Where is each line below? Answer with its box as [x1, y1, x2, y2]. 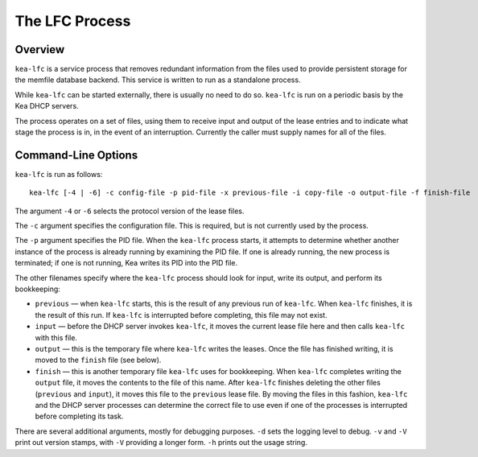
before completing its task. [35, 411, 124, 422]
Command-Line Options [14, 148, 138, 162]
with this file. [35, 332, 78, 342]
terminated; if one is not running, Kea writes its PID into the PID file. [14, 258, 238, 268]
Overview [14, 43, 65, 56]
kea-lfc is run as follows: [14, 169, 103, 179]
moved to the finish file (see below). [35, 355, 162, 365]
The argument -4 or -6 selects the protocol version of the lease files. [14, 206, 245, 216]
